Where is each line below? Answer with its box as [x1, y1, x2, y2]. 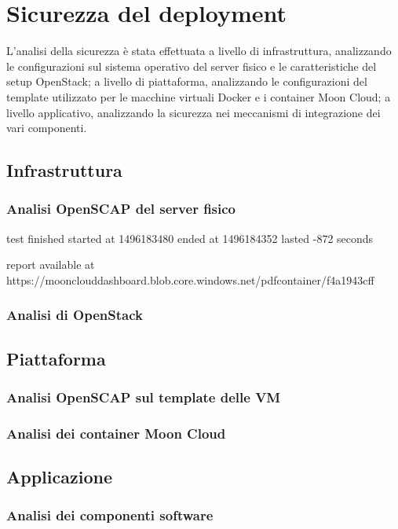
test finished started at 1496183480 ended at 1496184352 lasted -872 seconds [6, 230, 374, 246]
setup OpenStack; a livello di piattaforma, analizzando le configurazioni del [6, 73, 367, 90]
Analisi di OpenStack [6, 305, 143, 325]
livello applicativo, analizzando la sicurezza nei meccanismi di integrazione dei [6, 104, 381, 120]
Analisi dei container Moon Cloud [6, 423, 226, 443]
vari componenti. [6, 119, 87, 136]
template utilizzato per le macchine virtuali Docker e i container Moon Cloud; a [6, 88, 391, 105]
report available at [6, 256, 95, 273]
